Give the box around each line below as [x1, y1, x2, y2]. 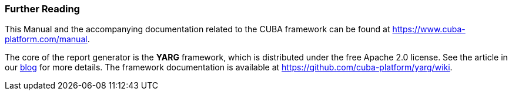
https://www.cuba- [392, 24, 466, 35]
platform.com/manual [5, 34, 88, 45]
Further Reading [5, 3, 80, 15]
